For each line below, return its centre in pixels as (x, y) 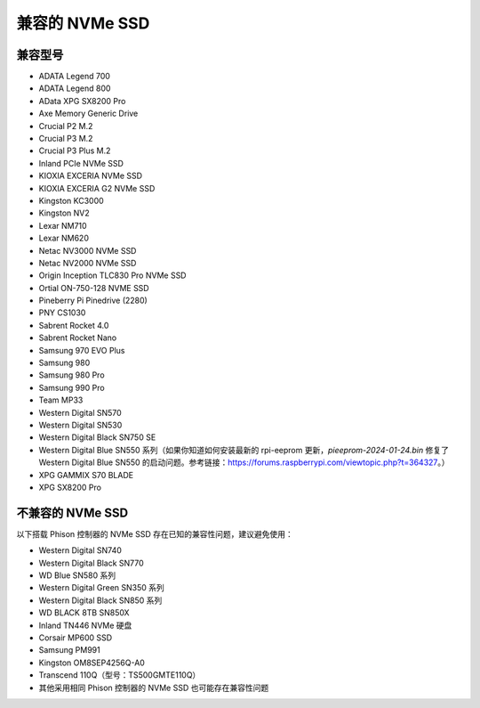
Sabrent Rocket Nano (78, 338)
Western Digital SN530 (80, 425)
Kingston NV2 (64, 213)
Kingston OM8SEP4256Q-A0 (92, 663)
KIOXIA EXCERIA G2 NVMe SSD (97, 188)
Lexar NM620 (64, 238)
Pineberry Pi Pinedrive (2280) (93, 301)
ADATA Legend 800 (75, 88)
